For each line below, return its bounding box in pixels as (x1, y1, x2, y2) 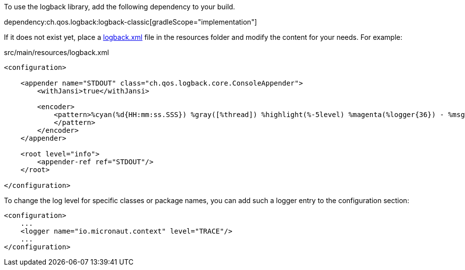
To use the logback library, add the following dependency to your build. (4, 2, 235, 11)
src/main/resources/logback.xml (4, 48, 109, 57)
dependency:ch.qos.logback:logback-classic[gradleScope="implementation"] (4, 18, 257, 26)
